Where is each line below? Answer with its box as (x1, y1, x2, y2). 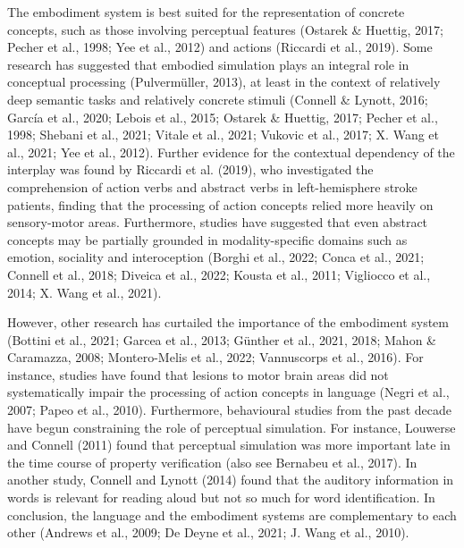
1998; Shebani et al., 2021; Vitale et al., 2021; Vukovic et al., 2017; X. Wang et (7, 125, 439, 144)
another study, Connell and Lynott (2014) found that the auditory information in (7, 470, 454, 489)
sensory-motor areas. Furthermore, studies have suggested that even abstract (7, 213, 428, 232)
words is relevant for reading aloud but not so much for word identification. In (7, 488, 435, 507)
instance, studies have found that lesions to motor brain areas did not (7, 365, 389, 384)
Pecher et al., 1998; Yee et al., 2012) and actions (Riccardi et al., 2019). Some (7, 38, 433, 56)
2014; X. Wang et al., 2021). (7, 282, 162, 301)
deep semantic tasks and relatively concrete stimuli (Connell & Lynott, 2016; (7, 89, 428, 108)
